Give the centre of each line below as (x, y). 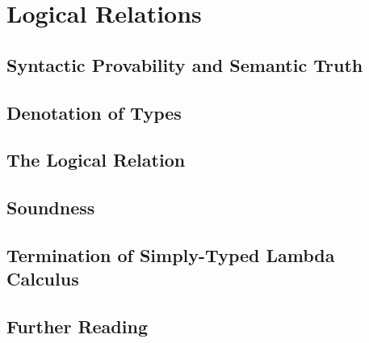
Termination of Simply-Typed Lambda (171, 254)
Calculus (43, 279)
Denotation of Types (94, 112)
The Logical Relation (96, 160)
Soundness (51, 207)
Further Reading (77, 326)
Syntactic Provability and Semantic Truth (185, 64)
